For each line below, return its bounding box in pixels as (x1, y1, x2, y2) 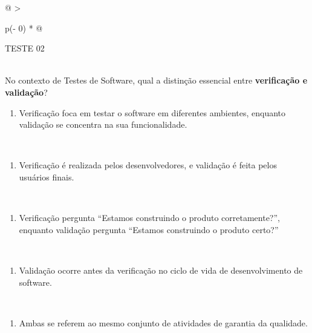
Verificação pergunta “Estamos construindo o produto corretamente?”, (19, 211, 280, 224)
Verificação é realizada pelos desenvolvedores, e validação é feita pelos (19, 159, 277, 171)
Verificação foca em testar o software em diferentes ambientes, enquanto (19, 106, 286, 119)
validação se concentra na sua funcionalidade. (19, 118, 187, 131)
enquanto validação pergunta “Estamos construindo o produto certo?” (19, 223, 279, 236)
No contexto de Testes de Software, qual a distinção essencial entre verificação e (5, 74, 308, 87)
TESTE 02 (5, 42, 45, 54)
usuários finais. (19, 170, 74, 183)
